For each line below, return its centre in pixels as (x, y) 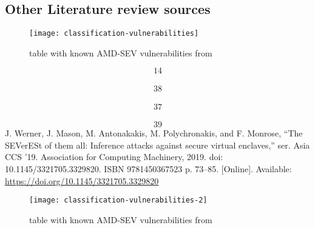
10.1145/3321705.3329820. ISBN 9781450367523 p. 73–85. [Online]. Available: (148, 169)
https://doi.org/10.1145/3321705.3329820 (82, 180)
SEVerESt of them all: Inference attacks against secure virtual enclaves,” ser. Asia (157, 145)
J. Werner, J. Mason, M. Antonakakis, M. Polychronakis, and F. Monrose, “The (154, 133)
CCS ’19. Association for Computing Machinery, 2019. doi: (114, 157)
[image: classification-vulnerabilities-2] (118, 200)
